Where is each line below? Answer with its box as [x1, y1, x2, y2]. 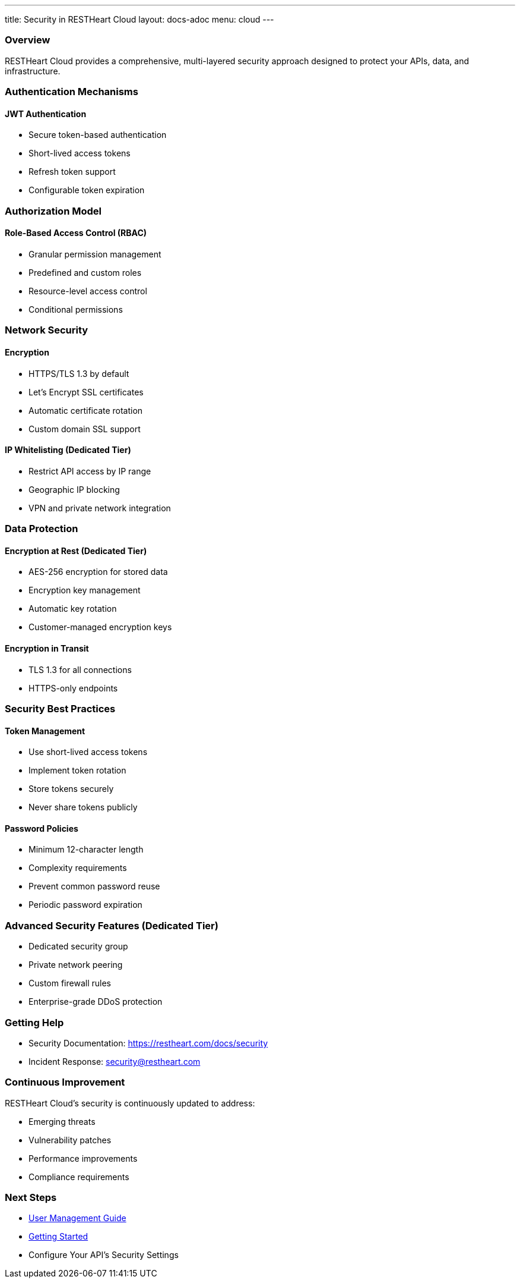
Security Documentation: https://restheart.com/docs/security [28, 1037, 268, 1048]
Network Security [5, 324, 88, 337]
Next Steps [5, 1191, 57, 1203]
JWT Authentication [5, 108, 87, 119]
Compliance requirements [28, 1171, 129, 1182]
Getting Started [28, 1231, 88, 1242]
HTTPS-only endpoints [28, 683, 118, 693]
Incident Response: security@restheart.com [28, 1056, 201, 1067]
